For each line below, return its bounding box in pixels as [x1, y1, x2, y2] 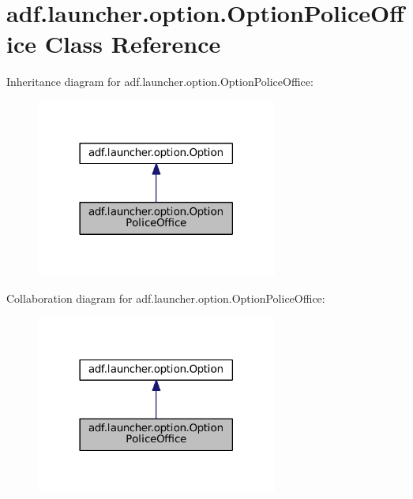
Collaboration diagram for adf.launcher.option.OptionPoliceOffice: [6, 290, 325, 307]
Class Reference [44, 28, 221, 60]
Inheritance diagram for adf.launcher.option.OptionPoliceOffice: [6, 73, 314, 90]
